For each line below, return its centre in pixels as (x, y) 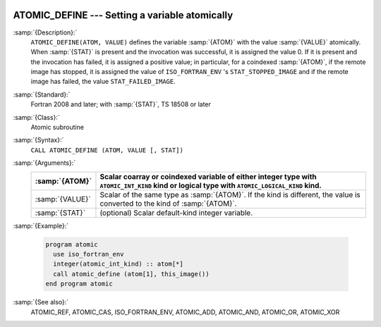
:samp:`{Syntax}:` (38, 140)
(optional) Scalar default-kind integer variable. (176, 213)
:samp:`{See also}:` (41, 302)
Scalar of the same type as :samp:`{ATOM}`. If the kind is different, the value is (230, 195)
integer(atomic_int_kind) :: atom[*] (118, 264)
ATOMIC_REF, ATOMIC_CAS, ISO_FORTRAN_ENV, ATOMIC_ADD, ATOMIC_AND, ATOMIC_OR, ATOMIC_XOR (185, 312)
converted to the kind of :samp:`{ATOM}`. (168, 203)
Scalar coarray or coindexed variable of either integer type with (208, 176)
